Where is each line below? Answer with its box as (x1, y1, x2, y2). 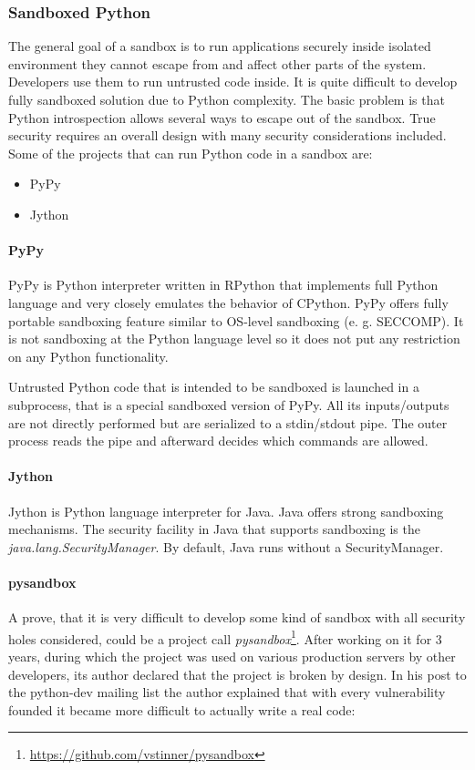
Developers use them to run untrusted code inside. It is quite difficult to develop (8, 72, 458, 91)
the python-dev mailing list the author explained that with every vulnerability (8, 683, 446, 702)
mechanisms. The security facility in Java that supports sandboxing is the (8, 519, 420, 539)
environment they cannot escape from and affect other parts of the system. (8, 54, 427, 73)
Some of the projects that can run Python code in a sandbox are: (8, 143, 373, 162)
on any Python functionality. (8, 346, 169, 365)
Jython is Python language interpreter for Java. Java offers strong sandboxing (8, 501, 444, 520)
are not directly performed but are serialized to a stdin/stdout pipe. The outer (8, 413, 448, 432)
